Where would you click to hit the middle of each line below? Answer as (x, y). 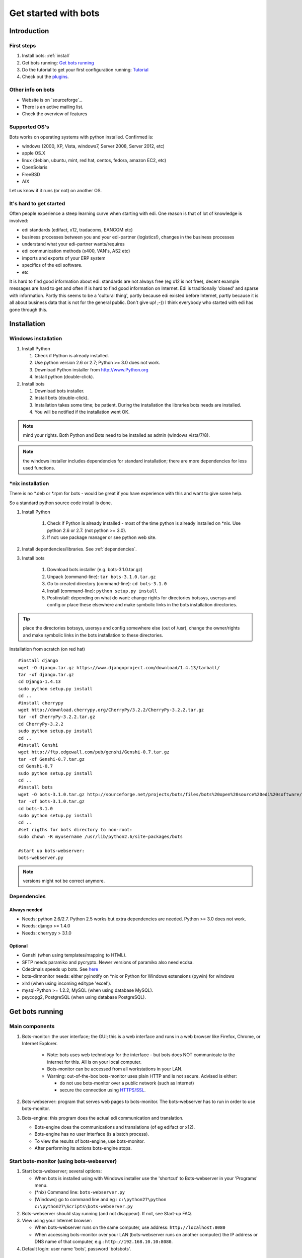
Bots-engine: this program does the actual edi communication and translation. (103, 1118)
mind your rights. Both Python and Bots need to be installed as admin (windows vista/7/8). (116, 435)
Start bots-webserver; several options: (62, 1171)
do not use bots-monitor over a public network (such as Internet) (127, 1083)
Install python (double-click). (64, 377)
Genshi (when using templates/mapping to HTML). (74, 955)
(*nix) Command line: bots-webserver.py (80, 1192)
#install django (38, 661)
